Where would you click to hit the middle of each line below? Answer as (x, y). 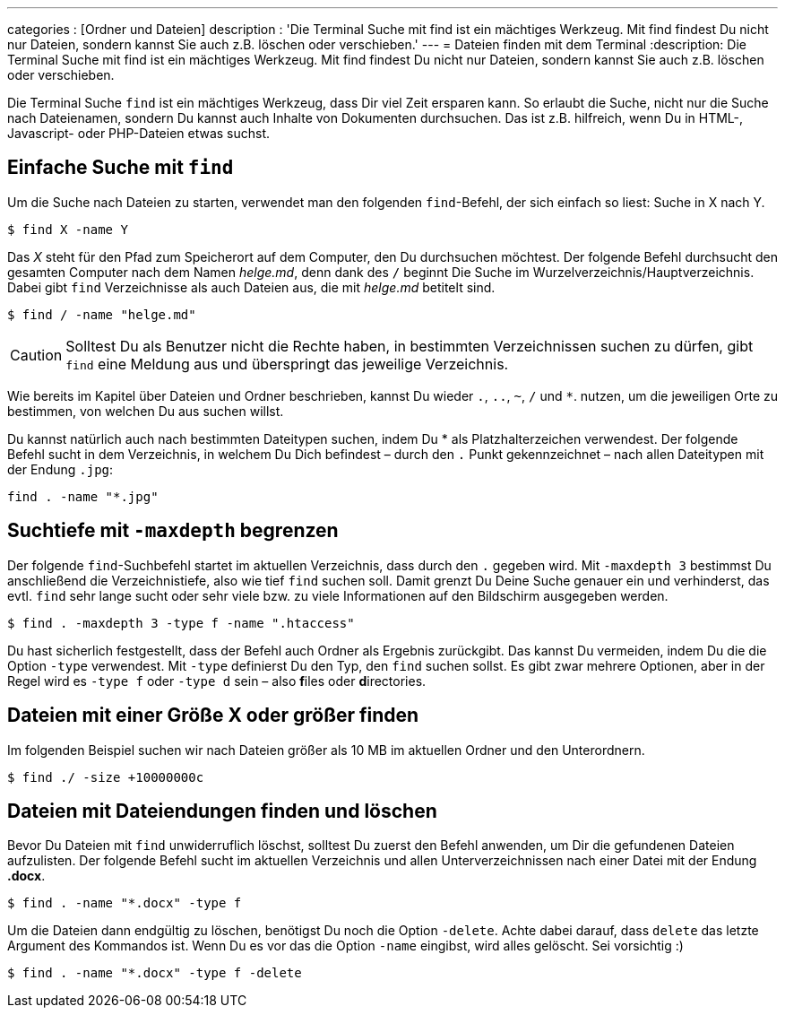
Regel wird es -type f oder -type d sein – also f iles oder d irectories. (217, 681)
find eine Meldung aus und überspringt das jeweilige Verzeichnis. (287, 364)
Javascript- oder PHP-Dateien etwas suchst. (139, 133)
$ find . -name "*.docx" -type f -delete (155, 973)
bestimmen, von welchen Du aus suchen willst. (146, 411)
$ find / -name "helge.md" (102, 314)
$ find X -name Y (68, 229)
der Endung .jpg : (60, 469)
